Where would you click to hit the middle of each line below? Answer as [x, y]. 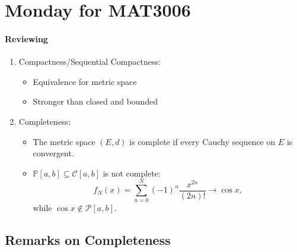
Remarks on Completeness [88, 240]
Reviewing [26, 38]
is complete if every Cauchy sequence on [202, 141]
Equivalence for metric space [85, 81]
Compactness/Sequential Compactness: [90, 62]
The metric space [64, 141]
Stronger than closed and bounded [95, 101]
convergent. [53, 153]
